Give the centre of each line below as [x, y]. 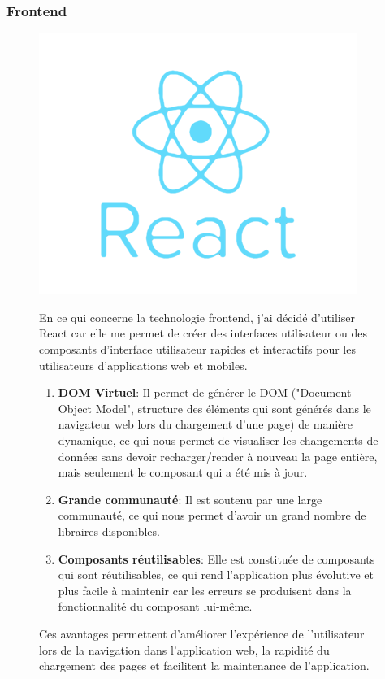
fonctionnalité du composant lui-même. [155, 606]
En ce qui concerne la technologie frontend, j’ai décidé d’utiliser [197, 317]
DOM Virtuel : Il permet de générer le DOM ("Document [205, 392]
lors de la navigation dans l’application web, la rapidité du [184, 649]
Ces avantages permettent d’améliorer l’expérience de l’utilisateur [202, 633]
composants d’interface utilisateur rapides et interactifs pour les [197, 349]
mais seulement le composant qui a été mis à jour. [183, 472]
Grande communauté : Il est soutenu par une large [190, 499]
